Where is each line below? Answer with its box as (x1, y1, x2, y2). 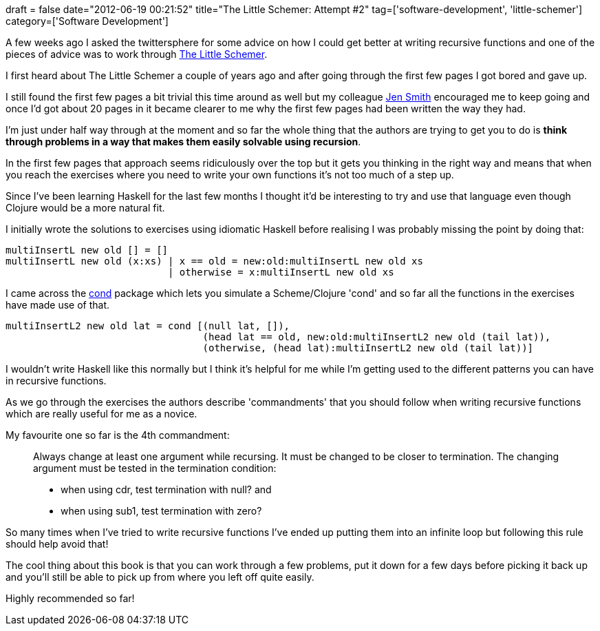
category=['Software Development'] (6, 15, 169, 27)
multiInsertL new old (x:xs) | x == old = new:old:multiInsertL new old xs (6, 256, 423, 267)
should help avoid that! (6, 538, 109, 550)
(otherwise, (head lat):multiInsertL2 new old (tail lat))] (202, 342, 534, 353)
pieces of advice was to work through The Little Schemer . (6, 48, 268, 60)
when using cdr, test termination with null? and (61, 484, 272, 495)
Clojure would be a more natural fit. (6, 202, 165, 214)
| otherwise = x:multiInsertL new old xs (168, 267, 394, 278)
